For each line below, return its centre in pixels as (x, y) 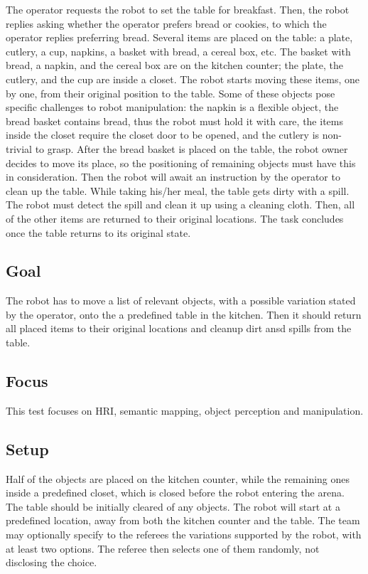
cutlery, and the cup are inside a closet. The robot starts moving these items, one (183, 79)
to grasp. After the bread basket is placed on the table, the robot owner (191, 148)
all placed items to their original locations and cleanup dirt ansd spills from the (179, 328)
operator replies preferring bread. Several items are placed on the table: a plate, (179, 37)
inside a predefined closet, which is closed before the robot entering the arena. (175, 493)
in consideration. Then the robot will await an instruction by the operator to (173, 177)
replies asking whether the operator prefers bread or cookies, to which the (166, 23)
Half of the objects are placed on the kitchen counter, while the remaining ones (178, 478)
